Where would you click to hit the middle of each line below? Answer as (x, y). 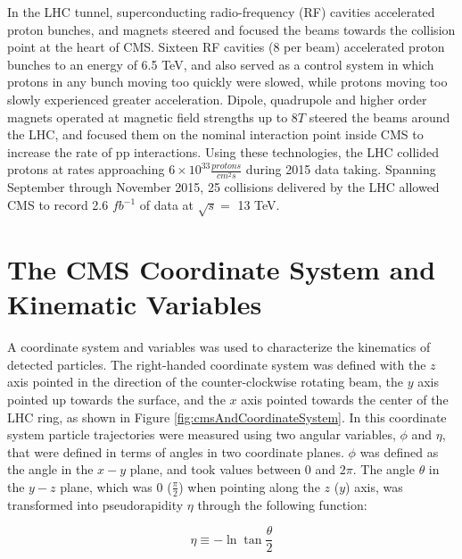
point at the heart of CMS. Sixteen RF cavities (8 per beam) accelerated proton (226, 47)
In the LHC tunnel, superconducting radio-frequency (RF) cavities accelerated (221, 12)
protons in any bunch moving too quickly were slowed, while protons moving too (227, 82)
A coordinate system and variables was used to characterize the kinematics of (219, 347)
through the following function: (282, 504)
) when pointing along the (249, 486)
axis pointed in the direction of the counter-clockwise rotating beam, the (205, 382)
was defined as (399, 451)
